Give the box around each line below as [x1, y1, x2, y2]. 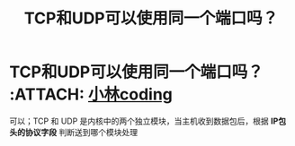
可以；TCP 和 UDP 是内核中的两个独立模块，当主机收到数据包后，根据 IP [9, 116, 279, 126]
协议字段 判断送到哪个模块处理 [24, 126, 138, 137]
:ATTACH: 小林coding [9, 84, 174, 105]
